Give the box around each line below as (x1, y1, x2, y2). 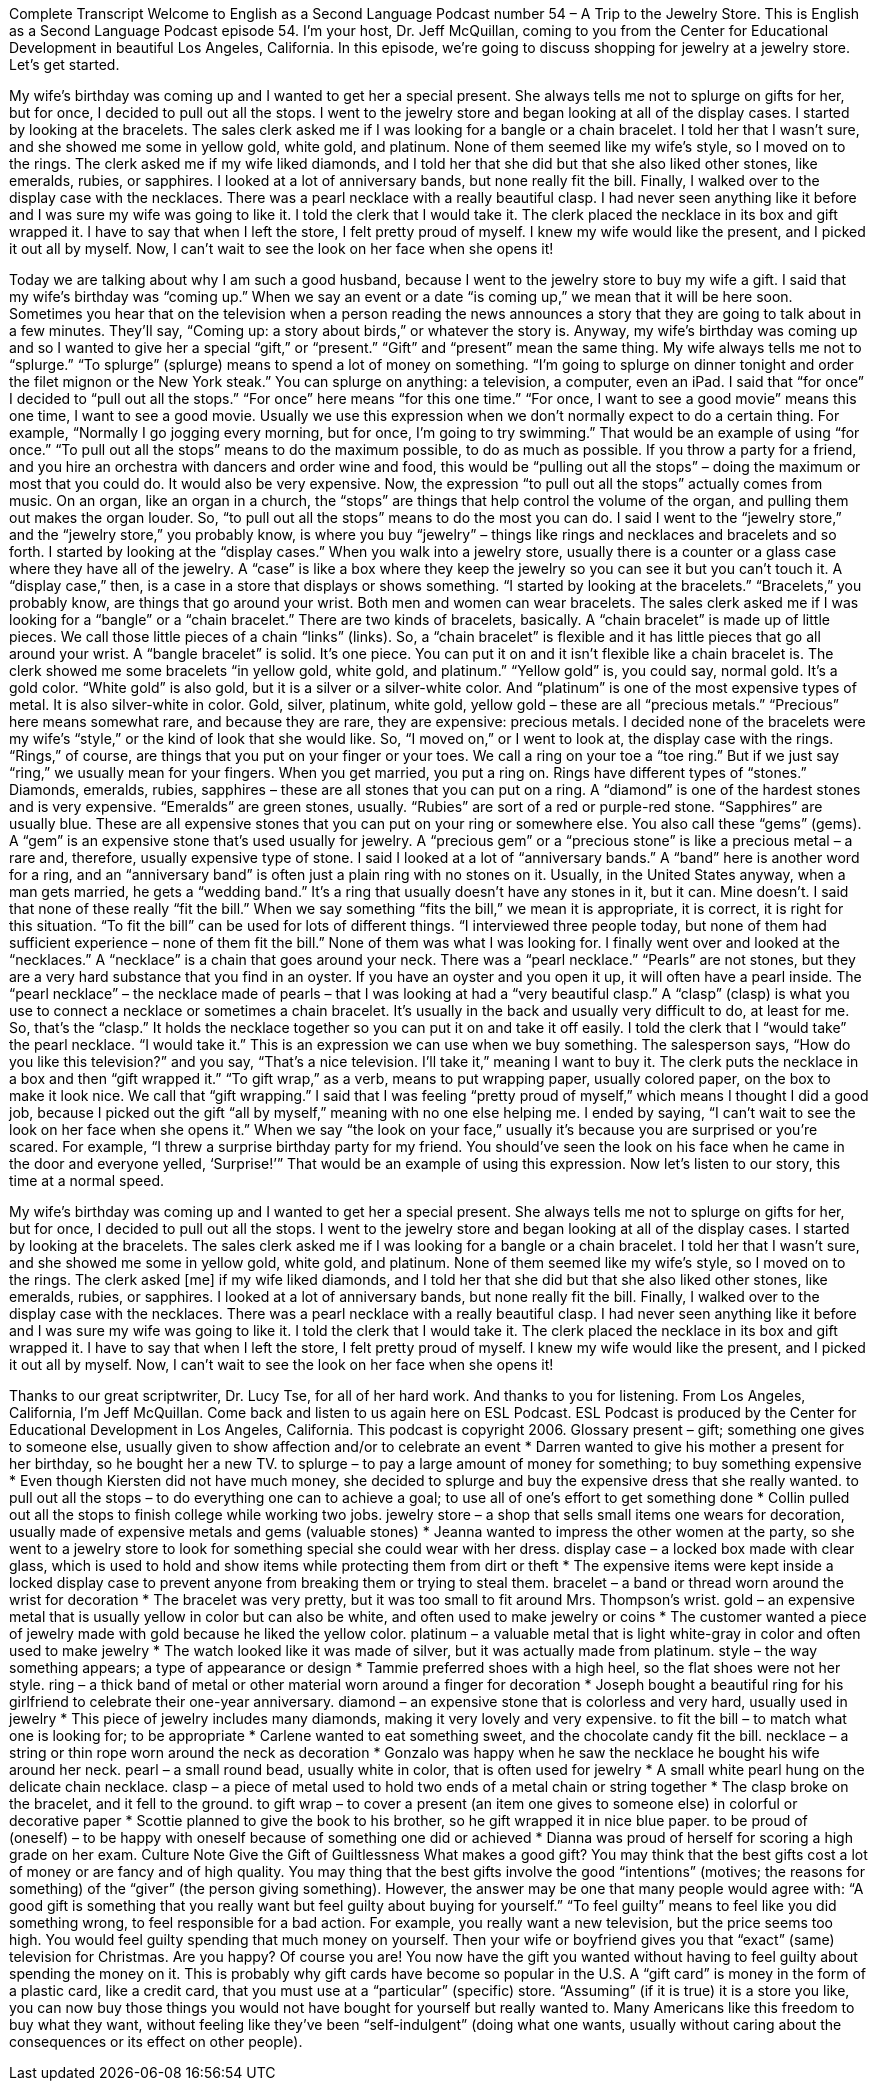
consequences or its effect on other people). (9, 2033, 303, 2050)
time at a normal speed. (9, 1172, 165, 1189)
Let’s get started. (9, 56, 120, 73)
